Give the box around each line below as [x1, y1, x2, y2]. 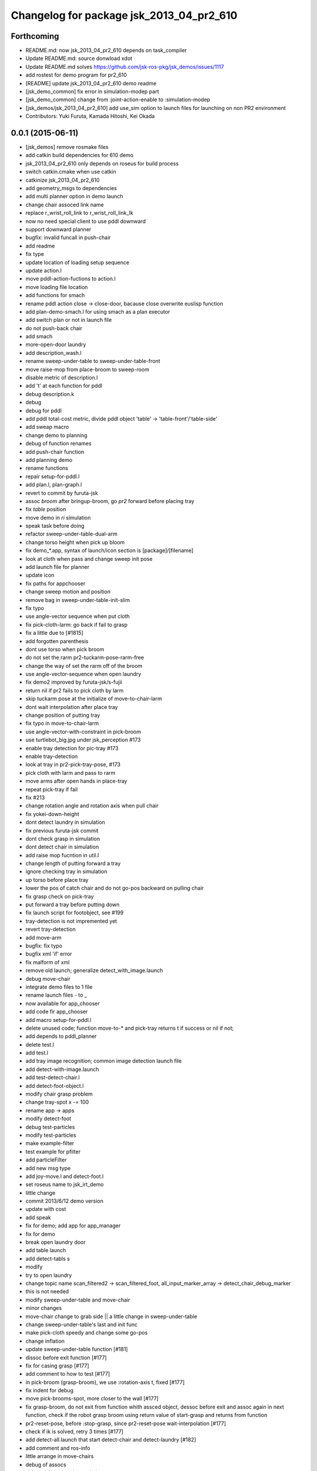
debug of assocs [25, 1461, 67, 1468]
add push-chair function [25, 448, 85, 455]
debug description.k [25, 390, 75, 397]
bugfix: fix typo [25, 942, 63, 949]
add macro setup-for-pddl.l [25, 1016, 92, 1023]
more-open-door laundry [25, 341, 86, 348]
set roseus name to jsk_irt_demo [25, 1181, 104, 1188]
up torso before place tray [25, 876, 89, 883]
